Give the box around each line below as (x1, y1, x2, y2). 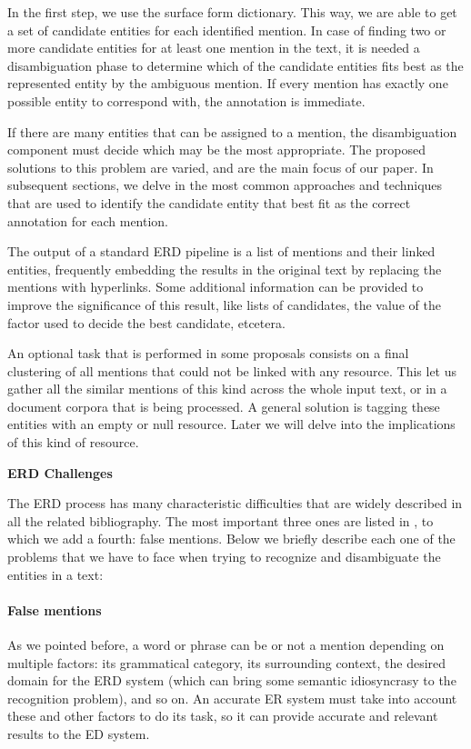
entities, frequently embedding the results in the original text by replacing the (7, 259, 442, 278)
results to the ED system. (7, 724, 150, 743)
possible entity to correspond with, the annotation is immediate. (7, 91, 366, 110)
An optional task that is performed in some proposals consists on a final (7, 344, 409, 363)
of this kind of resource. (7, 433, 139, 452)
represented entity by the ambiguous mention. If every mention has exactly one (7, 74, 448, 93)
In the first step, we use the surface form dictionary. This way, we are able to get (7, 3, 457, 21)
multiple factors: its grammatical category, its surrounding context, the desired (7, 653, 446, 672)
